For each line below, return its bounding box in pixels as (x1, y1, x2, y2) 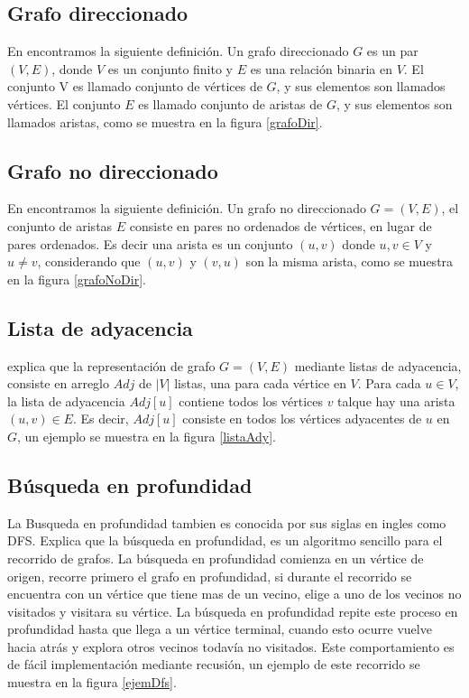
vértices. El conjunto (7, 94, 121, 113)
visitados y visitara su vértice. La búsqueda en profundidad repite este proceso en (7, 601, 458, 620)
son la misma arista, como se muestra (245, 252, 454, 271)
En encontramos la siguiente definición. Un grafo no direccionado (7, 199, 366, 218)
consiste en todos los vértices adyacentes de (182, 409, 422, 428)
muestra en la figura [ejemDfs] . (7, 673, 177, 692)
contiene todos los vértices (179, 391, 323, 410)
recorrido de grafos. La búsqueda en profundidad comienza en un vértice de (7, 548, 424, 567)
